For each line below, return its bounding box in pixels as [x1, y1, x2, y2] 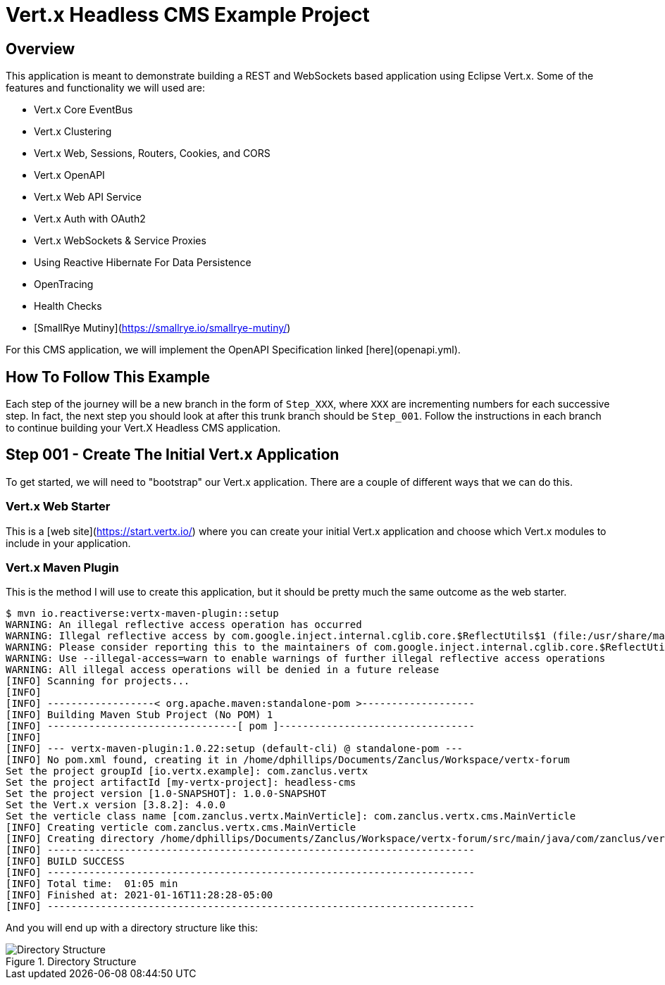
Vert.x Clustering [34, 125, 112, 138]
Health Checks [34, 300, 102, 313]
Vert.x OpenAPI [34, 169, 105, 182]
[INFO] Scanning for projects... [6, 675, 190, 687]
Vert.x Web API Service [34, 191, 142, 203]
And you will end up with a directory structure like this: [6, 922, 259, 934]
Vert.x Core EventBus [34, 103, 133, 116]
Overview [6, 39, 75, 58]
